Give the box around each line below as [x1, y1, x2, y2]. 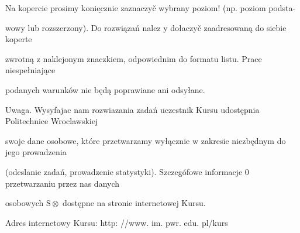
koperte [5, 33, 32, 45]
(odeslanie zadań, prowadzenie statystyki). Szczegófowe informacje [5, 165, 243, 177]
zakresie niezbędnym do [201, 134, 286, 146]
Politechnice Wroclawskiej [5, 115, 98, 127]
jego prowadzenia [5, 146, 67, 158]
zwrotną [5, 52, 35, 64]
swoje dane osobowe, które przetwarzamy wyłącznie [5, 134, 190, 146]
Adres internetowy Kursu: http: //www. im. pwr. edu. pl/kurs [5, 216, 228, 228]
